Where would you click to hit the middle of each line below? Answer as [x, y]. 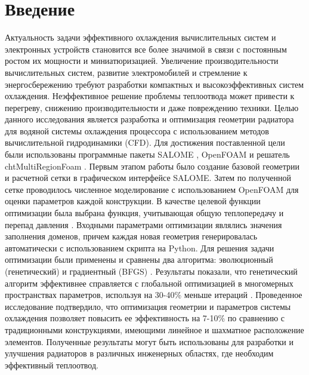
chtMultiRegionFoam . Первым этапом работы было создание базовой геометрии [152, 166]
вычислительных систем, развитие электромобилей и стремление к [126, 72]
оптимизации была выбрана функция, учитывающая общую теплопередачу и [144, 213]
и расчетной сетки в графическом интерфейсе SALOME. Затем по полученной [148, 178]
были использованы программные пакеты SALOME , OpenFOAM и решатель [147, 154]
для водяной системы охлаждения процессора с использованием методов [137, 130]
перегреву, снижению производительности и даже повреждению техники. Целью [152, 107]
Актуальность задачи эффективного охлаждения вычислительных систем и [140, 37]
